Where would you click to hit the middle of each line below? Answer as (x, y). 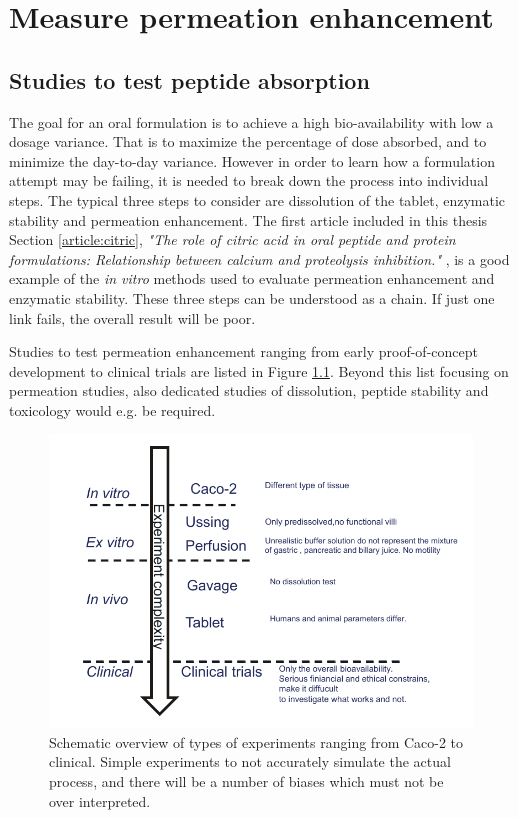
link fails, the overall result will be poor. (132, 317)
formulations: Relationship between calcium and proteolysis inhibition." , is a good (259, 258)
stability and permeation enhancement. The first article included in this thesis (248, 219)
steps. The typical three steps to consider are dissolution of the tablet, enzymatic (257, 199)
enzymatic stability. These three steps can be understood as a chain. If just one (252, 297)
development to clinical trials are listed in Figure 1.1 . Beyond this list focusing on (259, 370)
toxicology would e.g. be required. (112, 409)
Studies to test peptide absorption (189, 79)
